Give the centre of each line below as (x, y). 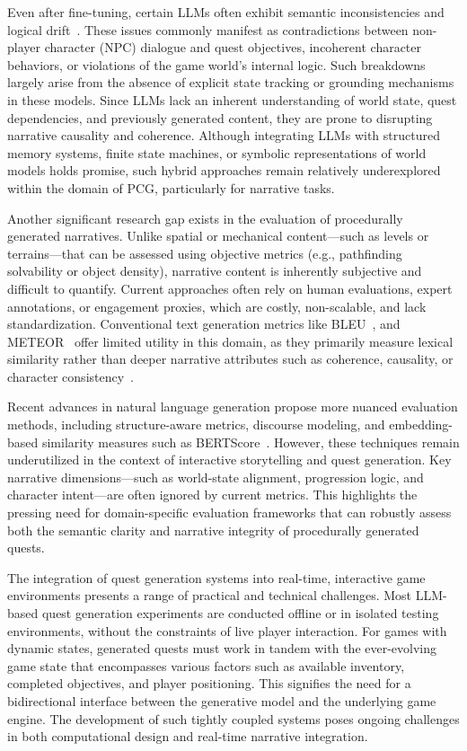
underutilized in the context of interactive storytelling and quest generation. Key (229, 459)
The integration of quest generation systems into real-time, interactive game (216, 577)
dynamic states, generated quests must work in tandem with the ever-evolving (222, 648)
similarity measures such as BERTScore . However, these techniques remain (251, 442)
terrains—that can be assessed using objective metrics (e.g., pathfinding (205, 253)
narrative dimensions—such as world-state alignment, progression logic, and (216, 477)
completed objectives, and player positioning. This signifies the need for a (209, 683)
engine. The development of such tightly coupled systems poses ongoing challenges (233, 718)
